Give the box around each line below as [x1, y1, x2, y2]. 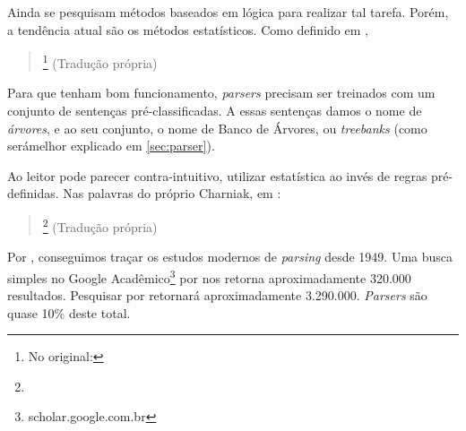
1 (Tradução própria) [42, 51, 158, 72]
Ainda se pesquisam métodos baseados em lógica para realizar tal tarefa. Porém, [7, 3, 449, 21]
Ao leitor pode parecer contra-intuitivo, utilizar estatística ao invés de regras [7, 166, 427, 185]
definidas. [7, 184, 59, 203]
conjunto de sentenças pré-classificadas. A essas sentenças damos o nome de [7, 101, 422, 120]
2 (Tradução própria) [42, 215, 158, 236]
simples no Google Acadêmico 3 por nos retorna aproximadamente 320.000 [7, 265, 411, 287]
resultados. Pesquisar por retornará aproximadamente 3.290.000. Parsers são [7, 286, 427, 305]
